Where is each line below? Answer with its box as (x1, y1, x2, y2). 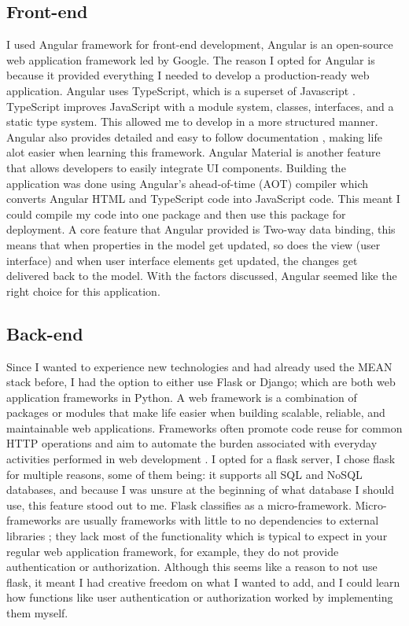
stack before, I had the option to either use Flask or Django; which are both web (6, 374, 396, 390)
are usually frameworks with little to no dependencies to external (64, 512, 379, 528)
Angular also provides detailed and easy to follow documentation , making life (6, 128, 382, 145)
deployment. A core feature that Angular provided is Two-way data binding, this (6, 221, 396, 238)
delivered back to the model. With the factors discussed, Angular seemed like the (6, 267, 397, 284)
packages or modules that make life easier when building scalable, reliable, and (6, 404, 385, 421)
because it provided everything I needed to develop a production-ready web (6, 67, 370, 83)
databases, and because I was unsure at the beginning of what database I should (6, 481, 394, 498)
